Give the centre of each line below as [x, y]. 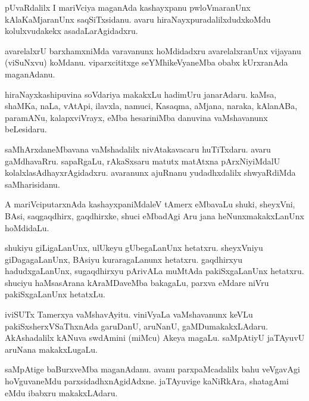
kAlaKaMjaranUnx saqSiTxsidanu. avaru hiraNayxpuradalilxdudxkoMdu [138, 19]
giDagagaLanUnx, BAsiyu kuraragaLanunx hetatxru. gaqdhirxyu [124, 259]
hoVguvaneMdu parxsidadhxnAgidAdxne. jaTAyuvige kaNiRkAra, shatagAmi [147, 381]
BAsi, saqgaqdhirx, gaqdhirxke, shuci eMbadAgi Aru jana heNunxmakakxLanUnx [154, 215]
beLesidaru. [26, 129]
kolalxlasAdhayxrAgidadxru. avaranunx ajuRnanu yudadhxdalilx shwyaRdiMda [150, 172]
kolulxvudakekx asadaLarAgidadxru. [71, 31]
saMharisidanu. [32, 184]
